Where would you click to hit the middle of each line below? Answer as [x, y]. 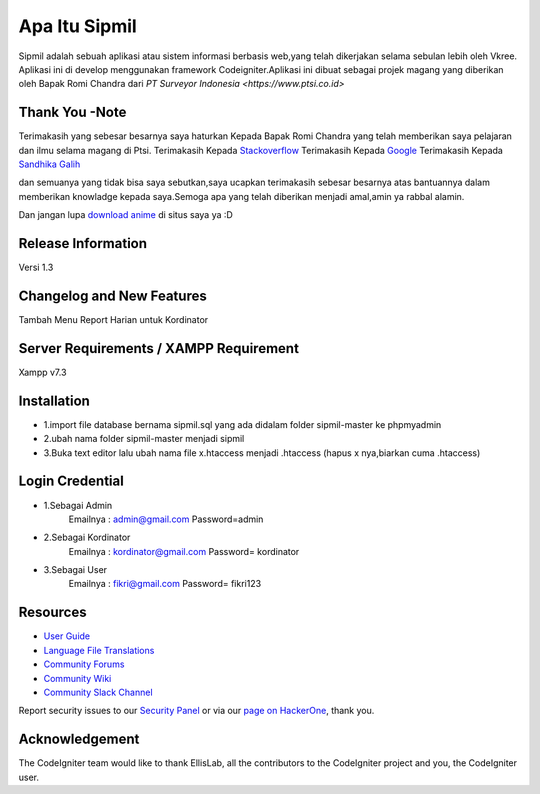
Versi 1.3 [36, 267]
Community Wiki [77, 678]
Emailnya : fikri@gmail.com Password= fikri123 [165, 584]
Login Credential [71, 481]
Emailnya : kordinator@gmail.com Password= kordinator [184, 551]
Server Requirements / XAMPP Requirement [159, 348]
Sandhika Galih [49, 164]
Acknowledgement [79, 739]
